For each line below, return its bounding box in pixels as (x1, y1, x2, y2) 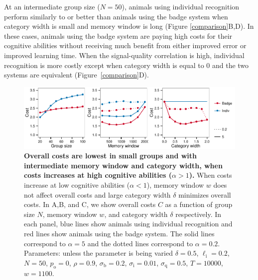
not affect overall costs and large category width (24, 189, 171, 200)
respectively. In (175, 209, 222, 219)
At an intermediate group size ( (4, 1, 100, 11)
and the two (212, 60, 249, 70)
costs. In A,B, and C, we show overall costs (24, 199, 156, 210)
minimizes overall (178, 189, 231, 200)
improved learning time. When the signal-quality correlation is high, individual (4, 50, 245, 60)
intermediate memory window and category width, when (24, 160, 223, 170)
